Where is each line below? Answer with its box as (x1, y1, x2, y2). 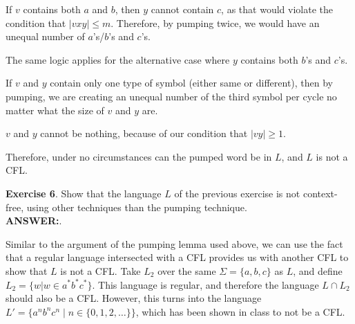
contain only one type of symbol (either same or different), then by (50, 75, 334, 90)
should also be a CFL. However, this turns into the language (6, 291, 262, 305)
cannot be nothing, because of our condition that (40, 126, 248, 141)
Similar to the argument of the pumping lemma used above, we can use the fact (6, 236, 343, 251)
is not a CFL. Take (60, 263, 141, 278)
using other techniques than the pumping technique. (26, 199, 247, 214)
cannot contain (151, 2, 214, 16)
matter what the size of (6, 102, 104, 117)
